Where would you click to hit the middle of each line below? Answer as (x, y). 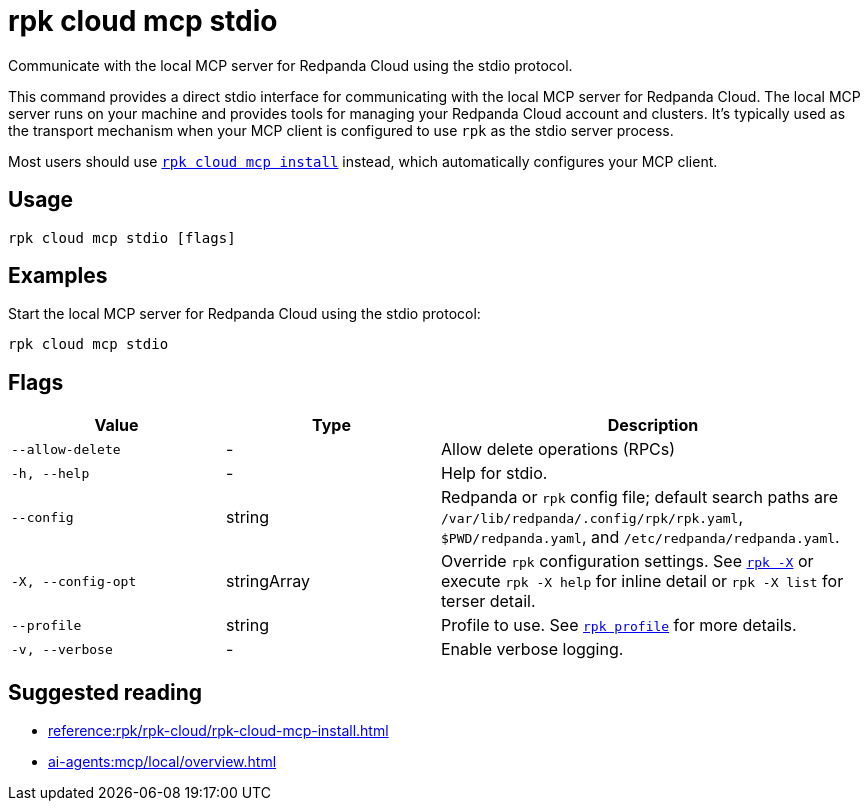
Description (653, 425)
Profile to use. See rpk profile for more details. (619, 625)
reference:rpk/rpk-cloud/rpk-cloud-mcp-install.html (218, 731)
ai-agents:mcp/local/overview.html (162, 762)
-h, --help (50, 473)
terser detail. (488, 601)
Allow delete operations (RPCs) (558, 449)
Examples (58, 276)
